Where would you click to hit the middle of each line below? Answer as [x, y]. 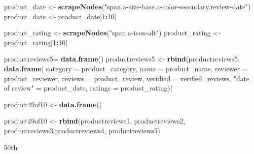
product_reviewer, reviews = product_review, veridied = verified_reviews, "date [127, 78]
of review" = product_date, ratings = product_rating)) [89, 88]
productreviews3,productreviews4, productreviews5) [82, 130]
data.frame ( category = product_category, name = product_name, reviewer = [126, 68]
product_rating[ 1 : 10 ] [36, 42]
